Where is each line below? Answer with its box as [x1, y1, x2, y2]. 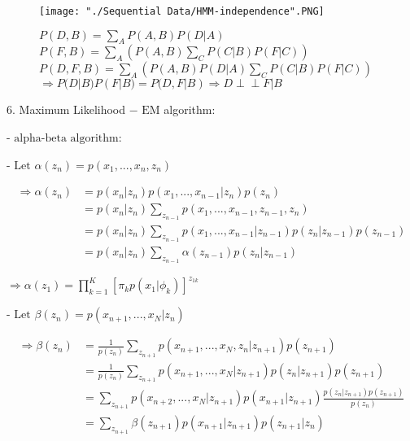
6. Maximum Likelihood [7, 101, 126, 118]
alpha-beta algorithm [14, 133, 119, 145]
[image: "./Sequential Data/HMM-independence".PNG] [39, 6, 325, 17]
